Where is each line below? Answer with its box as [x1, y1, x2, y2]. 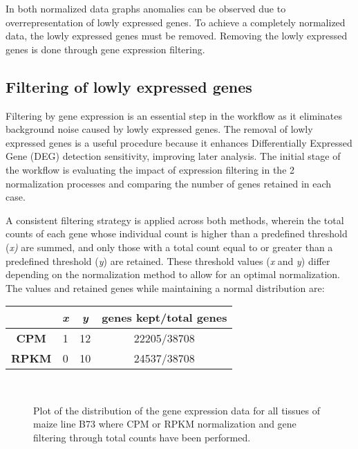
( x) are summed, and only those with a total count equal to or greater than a [6, 239, 333, 254]
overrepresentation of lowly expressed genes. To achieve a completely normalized [6, 15, 346, 29]
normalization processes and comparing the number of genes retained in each [6, 176, 332, 190]
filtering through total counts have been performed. [33, 430, 251, 445]
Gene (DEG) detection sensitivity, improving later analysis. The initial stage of [6, 149, 341, 163]
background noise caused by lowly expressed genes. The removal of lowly [6, 122, 313, 136]
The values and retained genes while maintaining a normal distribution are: [6, 280, 325, 295]
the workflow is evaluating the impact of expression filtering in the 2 [6, 162, 295, 176]
